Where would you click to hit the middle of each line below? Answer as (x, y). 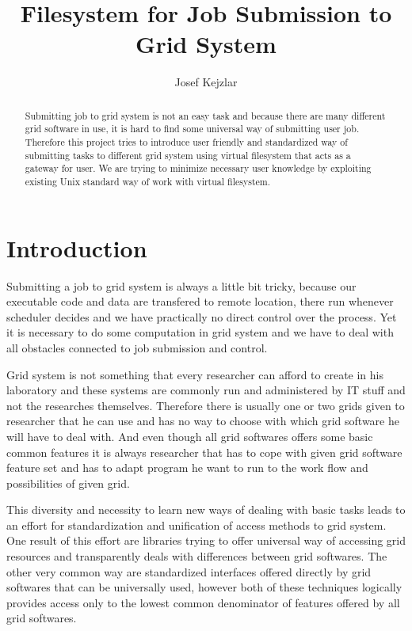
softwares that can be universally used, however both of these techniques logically (204, 587)
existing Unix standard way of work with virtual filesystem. (148, 181)
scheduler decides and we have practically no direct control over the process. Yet (202, 316)
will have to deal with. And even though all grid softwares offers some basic (190, 436)
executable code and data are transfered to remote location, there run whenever (200, 301)
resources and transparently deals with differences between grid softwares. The (197, 556)
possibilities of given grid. (68, 483)
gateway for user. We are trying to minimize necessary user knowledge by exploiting (198, 168)
